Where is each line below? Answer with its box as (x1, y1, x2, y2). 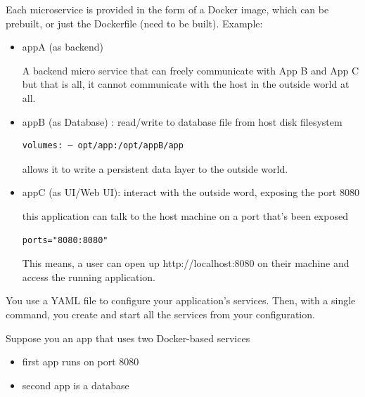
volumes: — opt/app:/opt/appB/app (22, 141, 184, 151)
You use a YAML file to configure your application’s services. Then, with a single (6, 293, 356, 308)
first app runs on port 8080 (22, 354, 139, 369)
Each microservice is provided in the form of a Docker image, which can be (6, 2, 329, 16)
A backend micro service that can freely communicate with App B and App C (22, 63, 359, 77)
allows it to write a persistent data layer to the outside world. (22, 161, 288, 176)
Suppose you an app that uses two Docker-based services (6, 330, 250, 345)
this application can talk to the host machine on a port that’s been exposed (22, 208, 348, 223)
